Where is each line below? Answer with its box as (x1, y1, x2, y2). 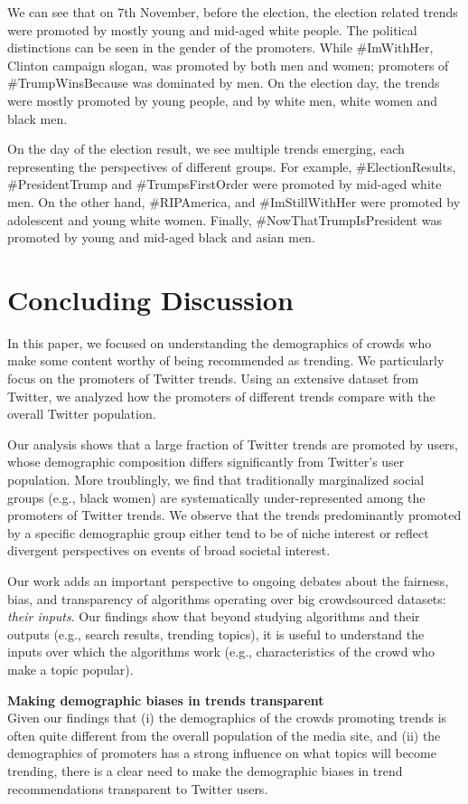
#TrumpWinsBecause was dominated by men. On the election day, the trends (7, 73, 440, 92)
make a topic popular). (7, 659, 134, 678)
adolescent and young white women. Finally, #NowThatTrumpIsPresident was (7, 210, 443, 229)
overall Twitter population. (7, 404, 156, 423)
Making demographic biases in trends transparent (7, 690, 324, 709)
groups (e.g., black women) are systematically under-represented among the (7, 487, 426, 506)
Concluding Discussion (7, 280, 294, 317)
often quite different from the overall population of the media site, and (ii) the (7, 725, 441, 744)
